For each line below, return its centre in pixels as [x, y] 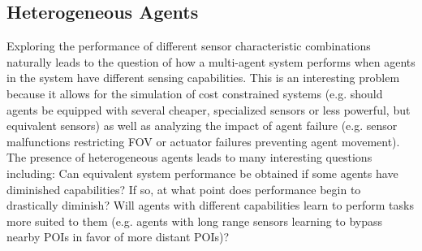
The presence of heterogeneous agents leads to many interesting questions [189, 157]
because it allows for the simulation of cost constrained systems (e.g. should [195, 93]
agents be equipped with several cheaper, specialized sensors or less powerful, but [209, 109]
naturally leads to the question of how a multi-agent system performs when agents [211, 61]
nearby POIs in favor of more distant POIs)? [118, 237]
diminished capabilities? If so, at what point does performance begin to [184, 189]
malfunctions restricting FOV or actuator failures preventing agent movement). [203, 141]
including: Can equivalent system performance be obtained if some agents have [202, 173]
